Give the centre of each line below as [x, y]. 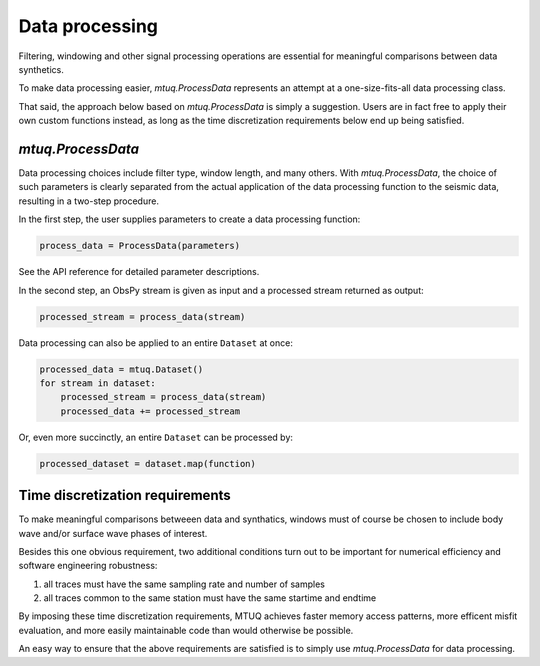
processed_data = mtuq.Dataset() [121, 369]
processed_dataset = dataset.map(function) [148, 463]
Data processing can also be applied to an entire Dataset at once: [156, 342]
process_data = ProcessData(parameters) [139, 246]
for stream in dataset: [98, 383]
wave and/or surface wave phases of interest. [113, 533]
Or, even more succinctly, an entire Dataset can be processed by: [156, 437]
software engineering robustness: [88, 566]
